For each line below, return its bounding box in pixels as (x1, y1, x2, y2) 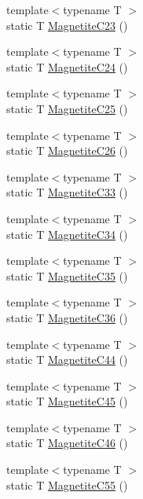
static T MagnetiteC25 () (6, 100, 128, 116)
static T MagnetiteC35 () (6, 267, 128, 284)
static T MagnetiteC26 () (6, 142, 128, 159)
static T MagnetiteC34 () (6, 226, 128, 242)
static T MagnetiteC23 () (6, 17, 128, 33)
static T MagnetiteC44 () (6, 351, 128, 368)
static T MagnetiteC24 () (6, 58, 128, 75)
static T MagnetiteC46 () (6, 435, 128, 451)
